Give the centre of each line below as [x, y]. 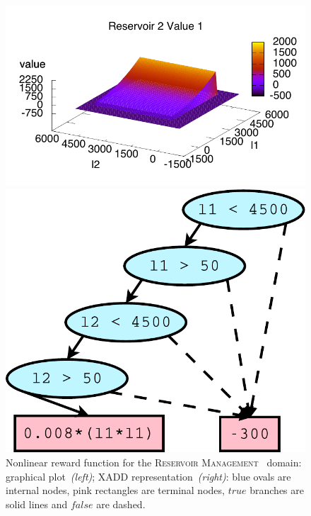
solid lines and [37, 504]
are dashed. [121, 504]
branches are [277, 490]
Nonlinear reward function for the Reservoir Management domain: [154, 462]
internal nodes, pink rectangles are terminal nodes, [115, 490]
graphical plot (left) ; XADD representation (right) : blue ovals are [148, 476]
